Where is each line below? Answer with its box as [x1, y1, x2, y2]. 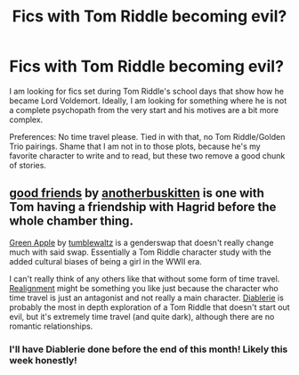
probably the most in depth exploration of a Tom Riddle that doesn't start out [9, 301, 290, 313]
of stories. [9, 159, 47, 170]
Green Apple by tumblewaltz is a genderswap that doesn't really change [9, 237, 274, 248]
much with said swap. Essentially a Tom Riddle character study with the [9, 247, 271, 257]
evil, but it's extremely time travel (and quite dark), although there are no [9, 311, 275, 322]
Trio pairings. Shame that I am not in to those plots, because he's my [9, 141, 261, 151]
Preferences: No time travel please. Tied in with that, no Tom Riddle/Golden [9, 131, 286, 142]
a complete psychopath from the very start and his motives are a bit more [9, 104, 279, 115]
